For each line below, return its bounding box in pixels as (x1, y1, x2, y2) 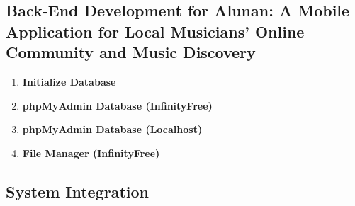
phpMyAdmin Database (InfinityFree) (22, 98, 213, 113)
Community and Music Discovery (6, 41, 256, 63)
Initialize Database (22, 74, 116, 88)
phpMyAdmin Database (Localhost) (22, 122, 203, 137)
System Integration (6, 180, 150, 202)
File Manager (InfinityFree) (22, 145, 160, 160)
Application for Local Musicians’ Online (6, 20, 305, 42)
